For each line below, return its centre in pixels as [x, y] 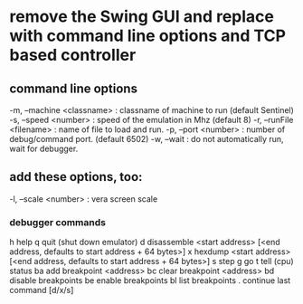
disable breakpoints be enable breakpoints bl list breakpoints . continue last [150, 280]
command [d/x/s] [42, 290]
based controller [73, 55]
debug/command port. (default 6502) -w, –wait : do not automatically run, [147, 139]
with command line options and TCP [148, 36]
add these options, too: [76, 177]
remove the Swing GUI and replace [142, 17]
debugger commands [58, 222]
